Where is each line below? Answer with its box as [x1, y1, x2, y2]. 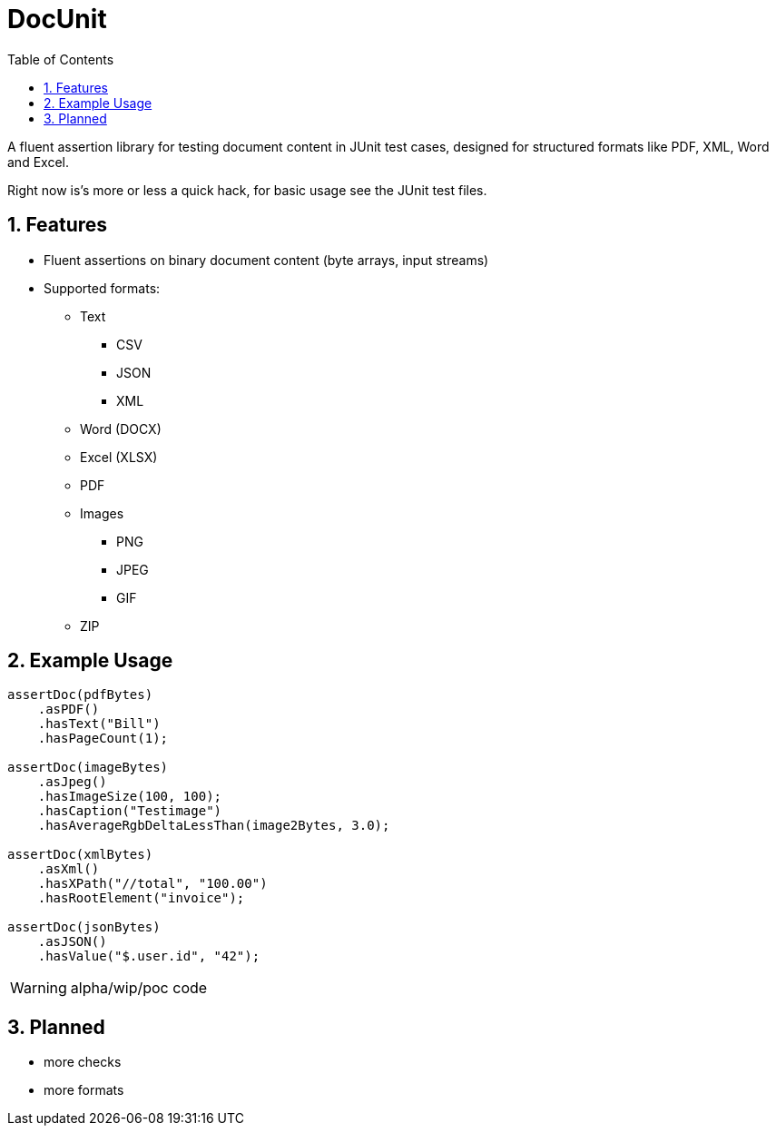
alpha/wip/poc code [70, 979, 208, 998]
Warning [10, 979, 67, 998]
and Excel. [7, 153, 69, 170]
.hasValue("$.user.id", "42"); [37, 949, 260, 964]
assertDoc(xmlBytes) [7, 847, 153, 862]
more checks [44, 1054, 122, 1070]
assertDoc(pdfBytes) [7, 687, 153, 703]
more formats [44, 1082, 124, 1099]
